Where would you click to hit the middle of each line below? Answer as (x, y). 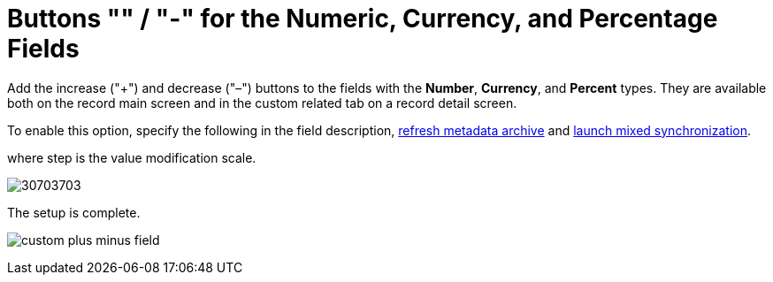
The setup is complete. (74, 212)
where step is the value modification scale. (132, 157)
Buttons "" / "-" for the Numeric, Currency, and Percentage (363, 19)
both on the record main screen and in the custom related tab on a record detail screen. (262, 103)
